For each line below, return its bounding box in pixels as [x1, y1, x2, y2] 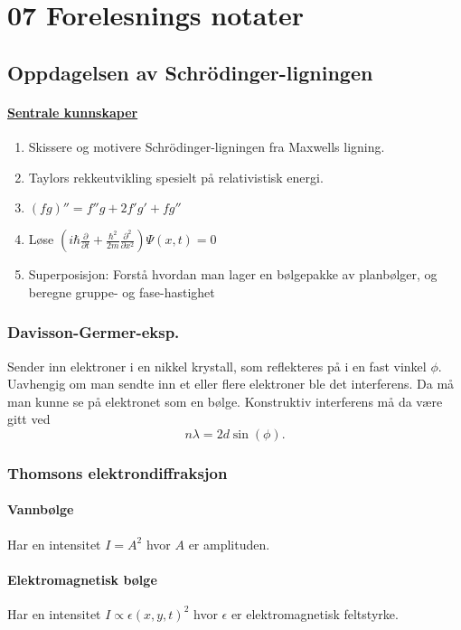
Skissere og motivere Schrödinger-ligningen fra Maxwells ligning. [28, 136, 385, 155]
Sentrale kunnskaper [7, 102, 138, 121]
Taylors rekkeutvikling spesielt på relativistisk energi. [28, 167, 324, 186]
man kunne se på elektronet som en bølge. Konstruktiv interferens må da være [7, 391, 443, 410]
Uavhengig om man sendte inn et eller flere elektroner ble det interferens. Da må [7, 374, 455, 393]
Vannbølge [7, 500, 74, 519]
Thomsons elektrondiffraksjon [7, 461, 228, 484]
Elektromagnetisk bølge [7, 569, 157, 588]
